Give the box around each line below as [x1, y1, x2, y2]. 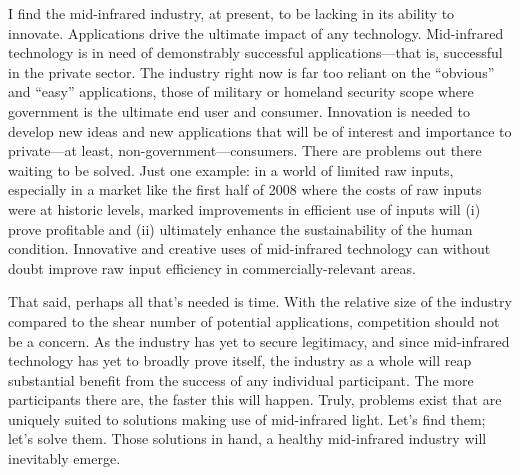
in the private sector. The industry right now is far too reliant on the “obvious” [8, 61, 495, 82]
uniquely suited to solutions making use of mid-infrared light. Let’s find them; [8, 408, 486, 429]
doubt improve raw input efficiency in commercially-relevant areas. [8, 257, 416, 278]
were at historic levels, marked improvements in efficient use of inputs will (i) [8, 198, 481, 219]
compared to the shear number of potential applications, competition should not [8, 310, 500, 331]
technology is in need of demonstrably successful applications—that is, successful [8, 42, 503, 63]
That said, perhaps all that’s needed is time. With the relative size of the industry [8, 291, 512, 312]
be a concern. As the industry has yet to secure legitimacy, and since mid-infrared [8, 330, 510, 351]
